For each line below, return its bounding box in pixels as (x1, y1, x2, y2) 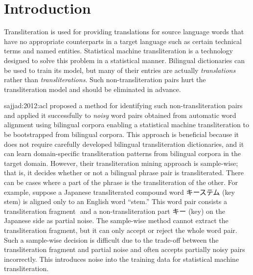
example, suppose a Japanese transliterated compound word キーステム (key (4, 186, 235, 197)
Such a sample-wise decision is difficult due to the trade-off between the (4, 234, 219, 245)
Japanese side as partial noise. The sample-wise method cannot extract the (4, 215, 229, 226)
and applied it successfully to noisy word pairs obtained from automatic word (4, 110, 236, 120)
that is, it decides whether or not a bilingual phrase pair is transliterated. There (4, 167, 244, 178)
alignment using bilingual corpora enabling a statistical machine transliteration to (4, 119, 250, 130)
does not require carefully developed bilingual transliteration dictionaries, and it (4, 138, 244, 149)
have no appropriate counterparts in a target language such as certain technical (4, 36, 242, 46)
